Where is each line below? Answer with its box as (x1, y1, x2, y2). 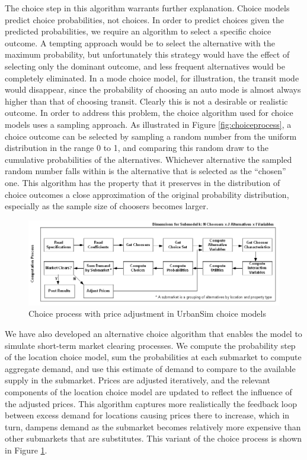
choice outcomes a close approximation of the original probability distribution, (5, 188, 289, 200)
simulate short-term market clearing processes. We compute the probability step (5, 339, 296, 351)
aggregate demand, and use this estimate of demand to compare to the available (5, 362, 296, 374)
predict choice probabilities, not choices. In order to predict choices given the (5, 13, 284, 26)
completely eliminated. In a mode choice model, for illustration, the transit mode (5, 71, 299, 84)
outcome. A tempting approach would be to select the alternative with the (5, 36, 275, 49)
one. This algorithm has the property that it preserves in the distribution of (5, 176, 280, 188)
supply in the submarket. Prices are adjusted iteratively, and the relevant (5, 374, 270, 386)
